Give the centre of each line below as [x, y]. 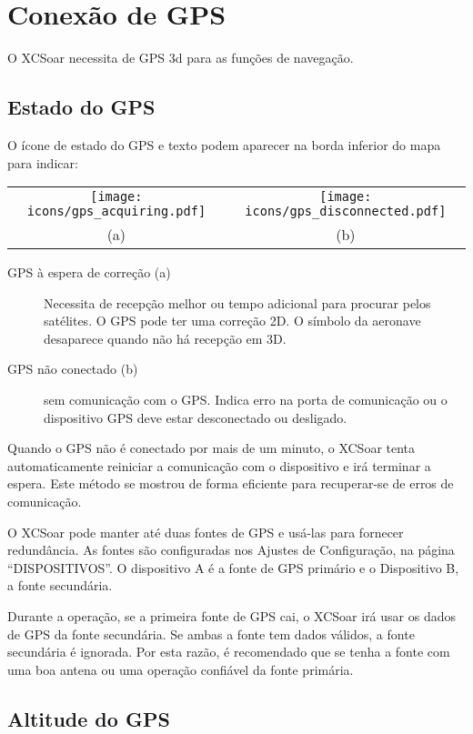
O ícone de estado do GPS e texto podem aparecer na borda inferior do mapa [224, 144]
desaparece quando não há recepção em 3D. [165, 338]
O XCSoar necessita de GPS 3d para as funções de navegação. [181, 58]
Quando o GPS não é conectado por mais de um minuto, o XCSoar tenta [211, 448]
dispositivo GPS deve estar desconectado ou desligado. [196, 417]
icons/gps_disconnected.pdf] [346, 211]
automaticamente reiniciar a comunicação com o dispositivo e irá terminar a [219, 465]
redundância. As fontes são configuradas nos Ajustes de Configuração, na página [231, 550]
